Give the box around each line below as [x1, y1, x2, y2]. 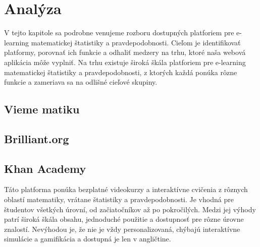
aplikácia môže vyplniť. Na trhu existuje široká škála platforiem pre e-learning [4, 56, 246, 67]
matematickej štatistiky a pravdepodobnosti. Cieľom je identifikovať [31, 37, 241, 47]
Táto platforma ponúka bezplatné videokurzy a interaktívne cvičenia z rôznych [4, 184, 248, 195]
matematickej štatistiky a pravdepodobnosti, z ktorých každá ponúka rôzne [4, 67, 237, 77]
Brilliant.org [4, 131, 69, 146]
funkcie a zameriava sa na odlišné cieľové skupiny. [4, 77, 158, 87]
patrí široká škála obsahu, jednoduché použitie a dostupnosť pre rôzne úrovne [4, 214, 244, 224]
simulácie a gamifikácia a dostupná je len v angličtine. [4, 233, 171, 244]
